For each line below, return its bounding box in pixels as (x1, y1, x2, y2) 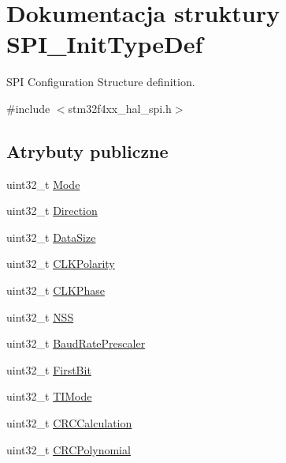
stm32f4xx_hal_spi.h (68, 100, 172, 116)
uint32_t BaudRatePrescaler (6, 335, 146, 352)
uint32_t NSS (6, 308, 74, 325)
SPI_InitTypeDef (6, 28, 203, 60)
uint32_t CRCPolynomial (6, 441, 131, 457)
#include (6, 100, 50, 116)
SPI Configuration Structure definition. (6, 73, 195, 90)
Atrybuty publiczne (6, 138, 169, 163)
